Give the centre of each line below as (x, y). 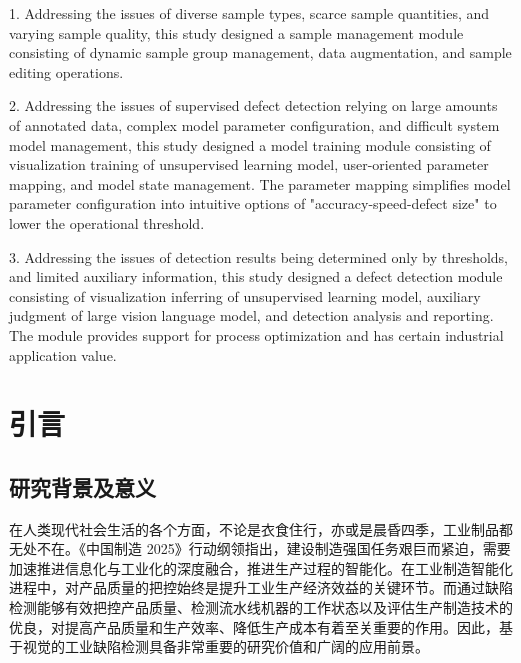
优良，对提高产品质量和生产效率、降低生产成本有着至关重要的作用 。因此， (254, 626)
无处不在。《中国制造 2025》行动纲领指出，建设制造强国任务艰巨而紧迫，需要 (260, 548)
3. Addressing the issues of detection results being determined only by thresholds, (259, 256)
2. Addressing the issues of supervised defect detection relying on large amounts (253, 105)
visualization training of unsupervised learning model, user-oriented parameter (249, 164)
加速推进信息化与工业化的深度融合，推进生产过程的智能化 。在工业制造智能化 (261, 567)
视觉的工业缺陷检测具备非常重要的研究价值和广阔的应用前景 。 (225, 646)
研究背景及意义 (82, 486)
